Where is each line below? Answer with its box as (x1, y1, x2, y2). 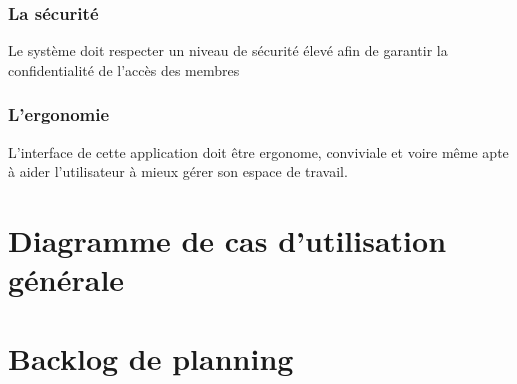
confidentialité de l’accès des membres (8, 59, 240, 80)
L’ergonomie (8, 102, 110, 127)
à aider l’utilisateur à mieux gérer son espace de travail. (8, 161, 348, 182)
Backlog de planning (8, 337, 294, 378)
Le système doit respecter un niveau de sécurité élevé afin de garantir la (8, 40, 448, 61)
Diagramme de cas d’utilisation (8, 220, 447, 260)
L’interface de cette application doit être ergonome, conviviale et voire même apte (8, 141, 509, 162)
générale (8, 259, 125, 300)
